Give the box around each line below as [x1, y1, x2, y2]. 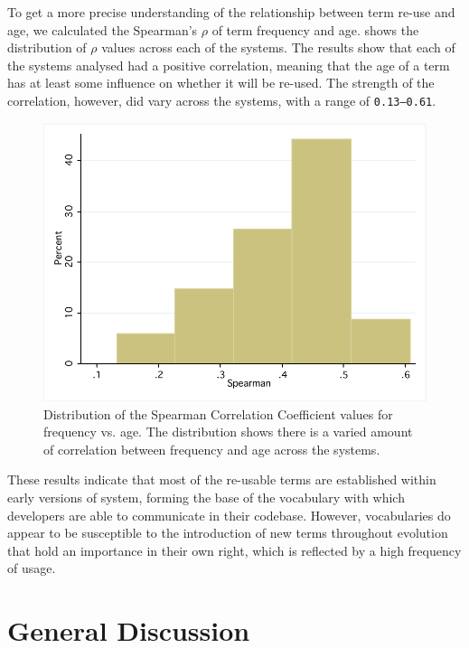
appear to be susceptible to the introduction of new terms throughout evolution [7, 523, 448, 542]
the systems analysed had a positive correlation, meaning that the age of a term [7, 55, 450, 74]
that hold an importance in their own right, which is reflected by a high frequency [7, 540, 462, 559]
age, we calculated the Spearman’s [7, 20, 198, 39]
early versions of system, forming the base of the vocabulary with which [7, 487, 405, 506]
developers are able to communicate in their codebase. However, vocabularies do [7, 505, 451, 524]
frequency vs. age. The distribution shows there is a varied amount [43, 422, 413, 441]
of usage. [7, 559, 56, 578]
